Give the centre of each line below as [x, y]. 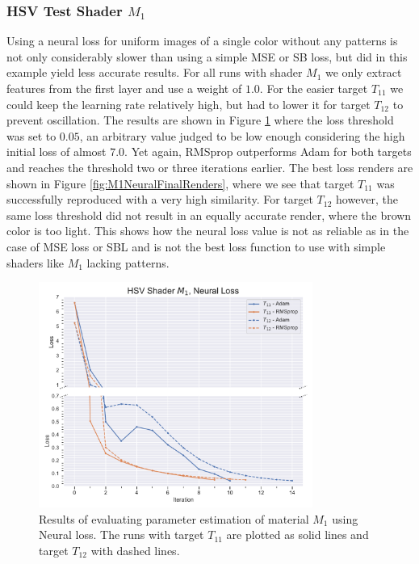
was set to [31, 135]
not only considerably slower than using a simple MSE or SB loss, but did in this [207, 56]
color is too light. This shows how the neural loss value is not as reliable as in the [208, 231]
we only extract [364, 72]
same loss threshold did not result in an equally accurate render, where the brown [209, 215]
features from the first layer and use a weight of [124, 88]
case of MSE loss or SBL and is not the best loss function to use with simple [196, 246]
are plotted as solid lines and [297, 535]
